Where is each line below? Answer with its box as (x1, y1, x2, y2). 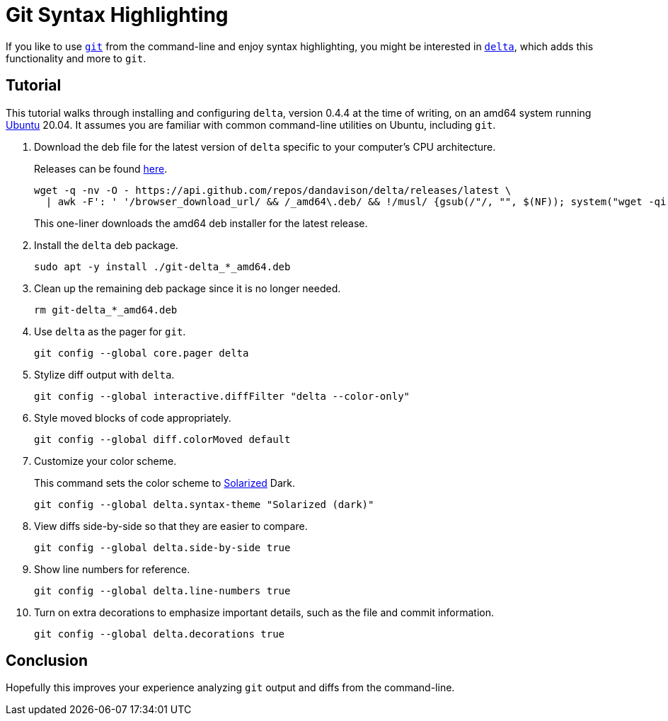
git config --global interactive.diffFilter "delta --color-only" (34, 390, 410, 402)
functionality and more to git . (6, 52, 146, 64)
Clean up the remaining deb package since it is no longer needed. (34, 282, 341, 294)
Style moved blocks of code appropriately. (34, 411, 231, 424)
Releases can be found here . (34, 162, 168, 175)
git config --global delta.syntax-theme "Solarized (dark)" (34, 498, 374, 510)
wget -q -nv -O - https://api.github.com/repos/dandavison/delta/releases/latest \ (34, 184, 512, 196)
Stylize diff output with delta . (34, 368, 175, 381)
